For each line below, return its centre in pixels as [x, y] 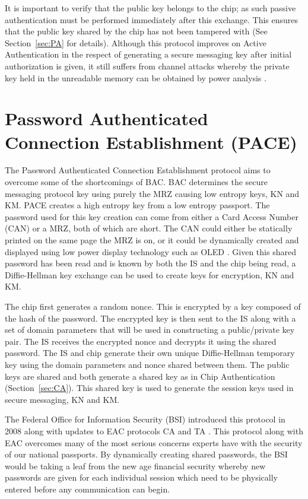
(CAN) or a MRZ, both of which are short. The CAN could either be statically [149, 228]
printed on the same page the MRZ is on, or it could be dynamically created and [152, 240]
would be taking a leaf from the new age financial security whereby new [135, 465]
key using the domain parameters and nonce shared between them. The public [147, 364]
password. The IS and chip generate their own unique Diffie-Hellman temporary [150, 353]
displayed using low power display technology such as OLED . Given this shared [150, 251]
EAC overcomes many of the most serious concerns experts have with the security [154, 442]
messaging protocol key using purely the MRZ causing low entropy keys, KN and [152, 193]
